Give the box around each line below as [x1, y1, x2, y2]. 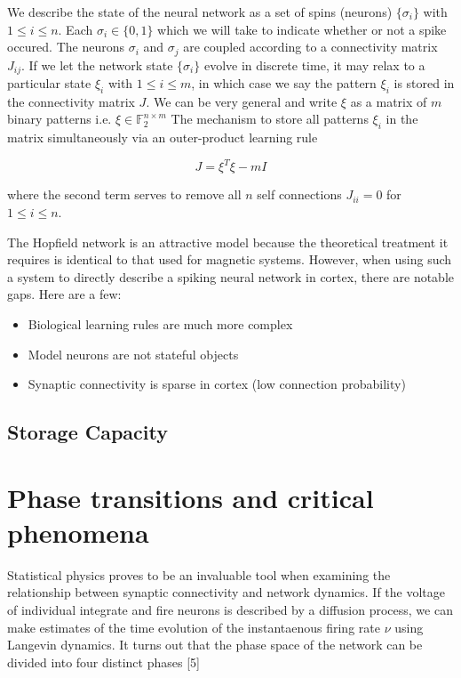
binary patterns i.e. [7, 109, 112, 128]
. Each [58, 20, 93, 38]
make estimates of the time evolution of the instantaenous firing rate [7, 617, 380, 636]
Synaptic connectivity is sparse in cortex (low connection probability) [28, 375, 406, 393]
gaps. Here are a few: [7, 285, 122, 303]
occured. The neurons [7, 37, 124, 56]
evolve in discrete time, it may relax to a [203, 55, 425, 74]
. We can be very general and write [146, 92, 338, 110]
